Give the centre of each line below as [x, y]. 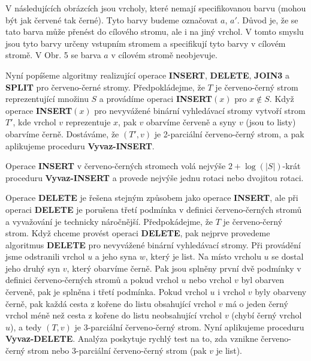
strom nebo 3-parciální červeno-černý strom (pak [117, 351]
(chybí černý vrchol [267, 315]
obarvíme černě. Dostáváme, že [62, 133]
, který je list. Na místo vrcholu [203, 256]
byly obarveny [281, 292]
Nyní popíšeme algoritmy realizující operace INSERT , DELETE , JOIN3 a [147, 75]
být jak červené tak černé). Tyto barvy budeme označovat [112, 19]
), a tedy [26, 327]
